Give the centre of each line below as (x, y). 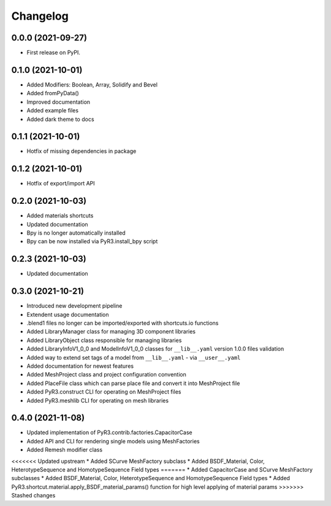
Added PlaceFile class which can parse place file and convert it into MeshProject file (133, 383)
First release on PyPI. (54, 53)
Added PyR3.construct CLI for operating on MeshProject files (104, 392)
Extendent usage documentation (68, 314)
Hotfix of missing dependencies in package (82, 151)
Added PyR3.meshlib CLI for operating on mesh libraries (97, 400)
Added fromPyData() (53, 93)
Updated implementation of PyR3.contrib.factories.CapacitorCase (109, 432)
